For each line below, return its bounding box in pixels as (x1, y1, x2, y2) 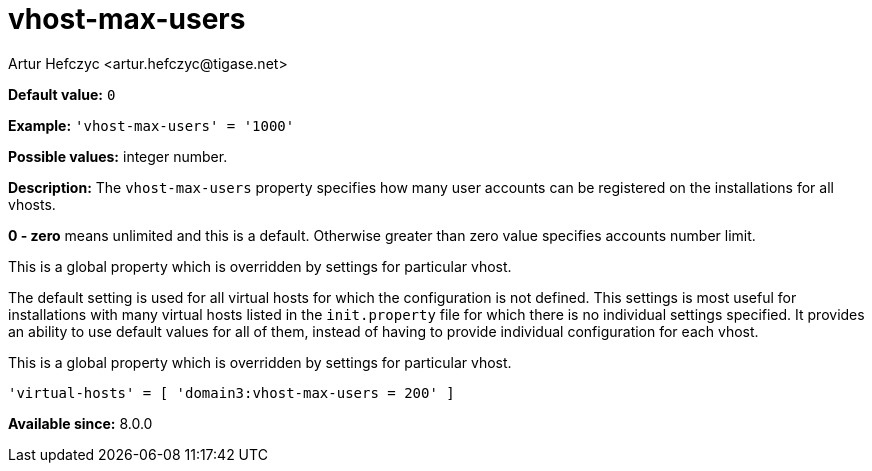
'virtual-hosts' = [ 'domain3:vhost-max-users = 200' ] (8, 384, 455, 401)
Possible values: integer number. (8, 147, 228, 165)
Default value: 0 (8, 85, 116, 103)
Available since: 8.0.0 (8, 414, 153, 432)
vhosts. (8, 195, 56, 213)
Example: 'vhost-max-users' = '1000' (8, 116, 295, 134)
